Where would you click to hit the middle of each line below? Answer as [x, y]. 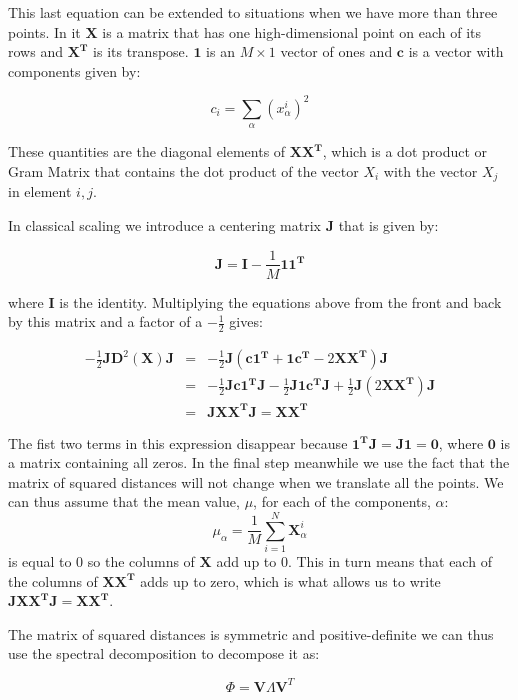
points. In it [44, 31]
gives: [246, 321]
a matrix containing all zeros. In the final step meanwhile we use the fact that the [259, 462]
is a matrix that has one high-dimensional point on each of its [292, 31]
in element [40, 191]
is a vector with [456, 51]
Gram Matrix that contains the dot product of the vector [183, 170]
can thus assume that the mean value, [124, 501]
